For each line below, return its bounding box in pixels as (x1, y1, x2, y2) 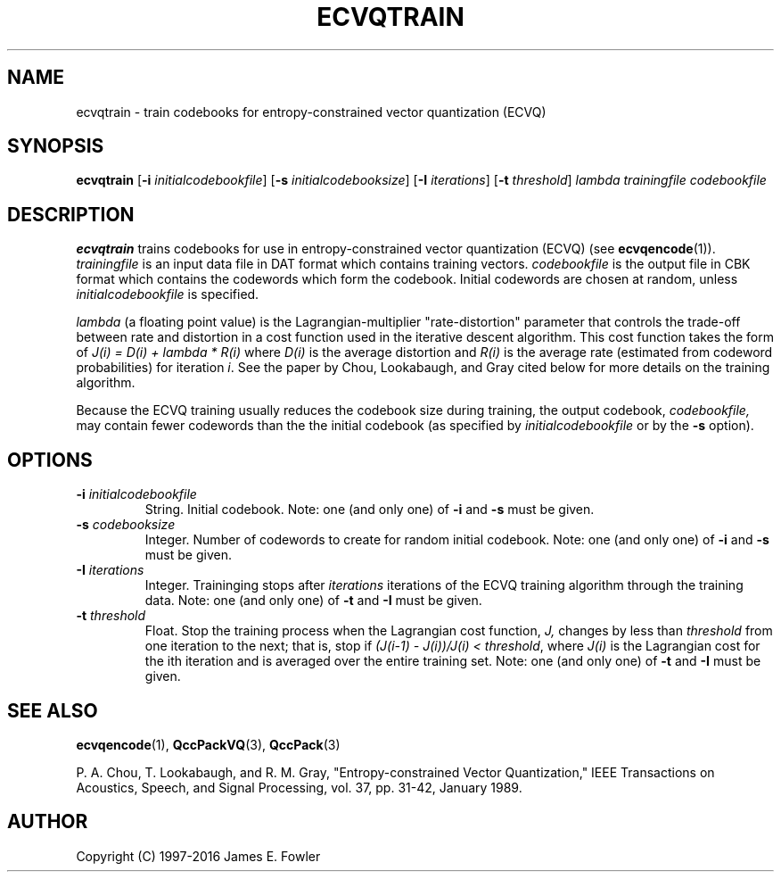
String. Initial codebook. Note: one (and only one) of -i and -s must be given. (144, 502, 595, 518)
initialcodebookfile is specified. (76, 286, 259, 303)
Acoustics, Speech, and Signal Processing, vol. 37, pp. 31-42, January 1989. (76, 779, 522, 795)
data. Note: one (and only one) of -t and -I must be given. (144, 593, 482, 609)
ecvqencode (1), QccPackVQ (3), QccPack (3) (76, 736, 341, 752)
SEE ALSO (7, 699, 98, 722)
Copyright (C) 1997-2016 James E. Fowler (76, 848, 321, 864)
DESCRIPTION (7, 203, 135, 226)
